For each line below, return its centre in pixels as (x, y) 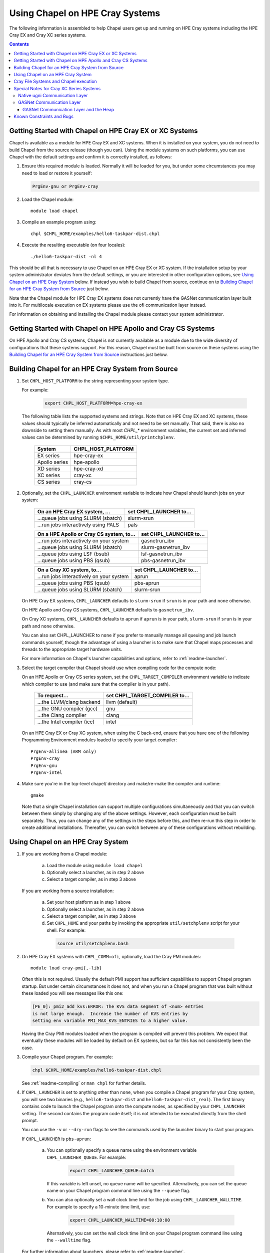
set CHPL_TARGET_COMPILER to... (148, 695)
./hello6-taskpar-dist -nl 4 (66, 256)
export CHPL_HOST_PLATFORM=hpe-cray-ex (93, 403)
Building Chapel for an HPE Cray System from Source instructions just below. (88, 355)
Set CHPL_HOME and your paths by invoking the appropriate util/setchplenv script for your (143, 923)
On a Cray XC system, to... (69, 570)
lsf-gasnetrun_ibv (161, 554)
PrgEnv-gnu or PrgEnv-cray (65, 186)
